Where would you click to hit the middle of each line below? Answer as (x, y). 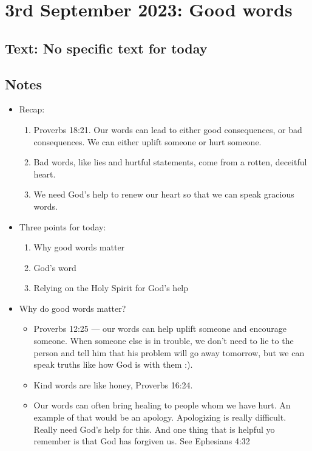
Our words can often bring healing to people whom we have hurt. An (162, 405)
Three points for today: (63, 226)
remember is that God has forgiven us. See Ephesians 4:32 (142, 441)
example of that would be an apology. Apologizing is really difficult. (160, 417)
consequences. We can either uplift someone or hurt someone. (148, 141)
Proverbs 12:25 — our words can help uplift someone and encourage (160, 329)
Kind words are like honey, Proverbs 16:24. (113, 384)
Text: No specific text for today (106, 48)
